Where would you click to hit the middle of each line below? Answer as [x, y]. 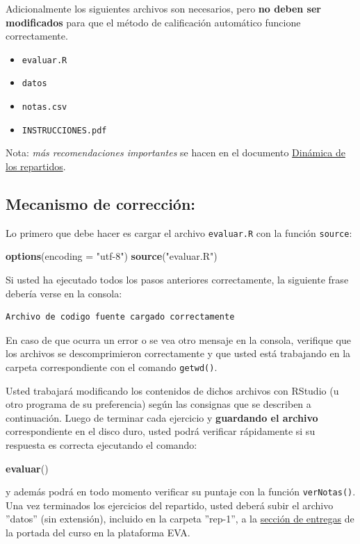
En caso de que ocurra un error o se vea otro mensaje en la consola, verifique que [178, 339]
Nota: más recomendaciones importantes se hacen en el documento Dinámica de [175, 153]
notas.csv [44, 107]
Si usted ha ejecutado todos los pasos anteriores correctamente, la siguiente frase [177, 280]
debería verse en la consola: [64, 293]
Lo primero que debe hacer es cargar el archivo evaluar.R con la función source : [179, 232]
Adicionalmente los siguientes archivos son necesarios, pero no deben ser [163, 8]
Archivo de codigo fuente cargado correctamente [120, 317]
